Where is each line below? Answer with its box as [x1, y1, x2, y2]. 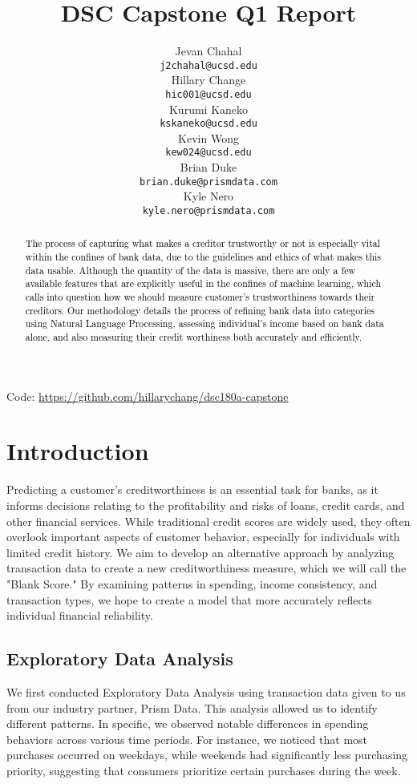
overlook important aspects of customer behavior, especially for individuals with [6, 528, 400, 545]
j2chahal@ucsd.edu [160, 59, 257, 71]
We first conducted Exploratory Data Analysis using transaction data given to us [6, 683, 406, 700]
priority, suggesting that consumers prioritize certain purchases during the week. [6, 762, 401, 778]
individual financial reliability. [6, 607, 153, 624]
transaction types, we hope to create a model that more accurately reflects [6, 591, 372, 608]
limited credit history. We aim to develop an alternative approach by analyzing [6, 544, 395, 560]
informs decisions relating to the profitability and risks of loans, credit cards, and [6, 496, 405, 513]
